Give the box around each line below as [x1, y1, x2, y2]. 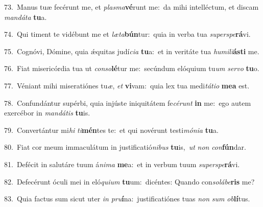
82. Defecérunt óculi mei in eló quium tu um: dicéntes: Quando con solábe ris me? [4, 176, 255, 187]
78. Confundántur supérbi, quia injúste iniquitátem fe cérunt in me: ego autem [4, 97, 251, 108]
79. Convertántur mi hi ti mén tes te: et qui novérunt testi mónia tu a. [4, 124, 219, 135]
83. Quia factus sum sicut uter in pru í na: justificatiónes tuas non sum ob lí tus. [4, 193, 250, 204]
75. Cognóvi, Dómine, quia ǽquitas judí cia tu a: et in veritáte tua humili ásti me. [4, 45, 259, 56]
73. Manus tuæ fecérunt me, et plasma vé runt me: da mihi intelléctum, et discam [4, 2, 259, 12]
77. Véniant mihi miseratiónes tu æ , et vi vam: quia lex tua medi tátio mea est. [4, 80, 250, 90]
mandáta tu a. [4, 11, 47, 22]
